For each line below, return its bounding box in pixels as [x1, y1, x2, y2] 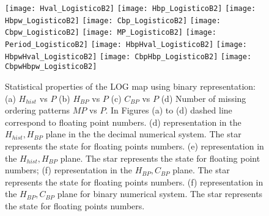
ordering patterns [5, 104, 70, 117]
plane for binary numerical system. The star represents [57, 187, 263, 200]
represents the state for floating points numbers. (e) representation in [5, 139, 264, 152]
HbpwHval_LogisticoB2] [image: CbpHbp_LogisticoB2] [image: [5, 52, 252, 61]
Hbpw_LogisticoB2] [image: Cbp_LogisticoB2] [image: [5, 16, 221, 25]
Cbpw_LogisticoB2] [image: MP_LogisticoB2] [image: [5, 28, 216, 37]
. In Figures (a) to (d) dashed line [105, 104, 232, 117]
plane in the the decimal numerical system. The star [45, 128, 241, 140]
